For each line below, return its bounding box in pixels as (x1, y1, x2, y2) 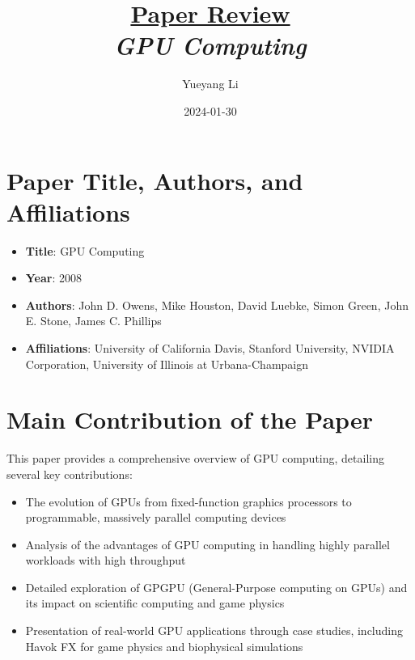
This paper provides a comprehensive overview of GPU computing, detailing (6, 450, 384, 467)
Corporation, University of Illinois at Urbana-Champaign (25, 355, 308, 372)
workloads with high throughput (25, 552, 186, 569)
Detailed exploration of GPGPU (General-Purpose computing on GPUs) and (25, 578, 408, 595)
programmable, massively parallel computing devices (25, 509, 286, 526)
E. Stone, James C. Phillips (25, 312, 162, 329)
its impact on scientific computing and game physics (25, 594, 285, 611)
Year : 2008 (25, 269, 83, 286)
